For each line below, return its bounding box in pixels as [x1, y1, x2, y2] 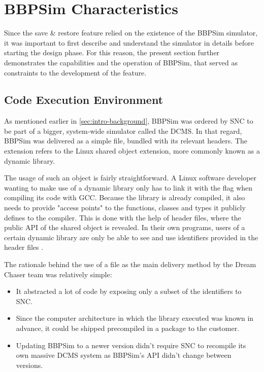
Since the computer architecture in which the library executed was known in [16, 313, 254, 323]
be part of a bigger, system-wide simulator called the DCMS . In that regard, [4, 125, 242, 136]
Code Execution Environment [4, 92, 163, 107]
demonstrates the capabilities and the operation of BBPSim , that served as [4, 57, 238, 67]
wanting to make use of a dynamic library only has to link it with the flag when [4, 182, 253, 193]
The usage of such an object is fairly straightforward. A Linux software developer [4, 172, 257, 183]
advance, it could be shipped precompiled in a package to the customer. [16, 322, 240, 333]
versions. [16, 359, 43, 370]
